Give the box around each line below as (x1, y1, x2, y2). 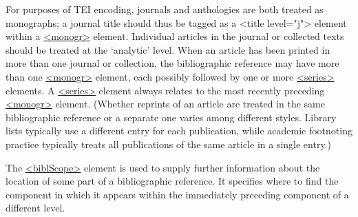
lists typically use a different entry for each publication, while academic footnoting (6, 123, 352, 138)
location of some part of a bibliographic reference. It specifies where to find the (6, 174, 339, 188)
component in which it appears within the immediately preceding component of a (6, 187, 349, 201)
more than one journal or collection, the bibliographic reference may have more (6, 56, 339, 70)
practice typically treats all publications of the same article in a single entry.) (6, 136, 331, 151)
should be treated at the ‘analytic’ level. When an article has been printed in (6, 42, 330, 56)
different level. (6, 200, 65, 215)
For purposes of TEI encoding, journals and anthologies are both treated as (6, 2, 324, 16)
